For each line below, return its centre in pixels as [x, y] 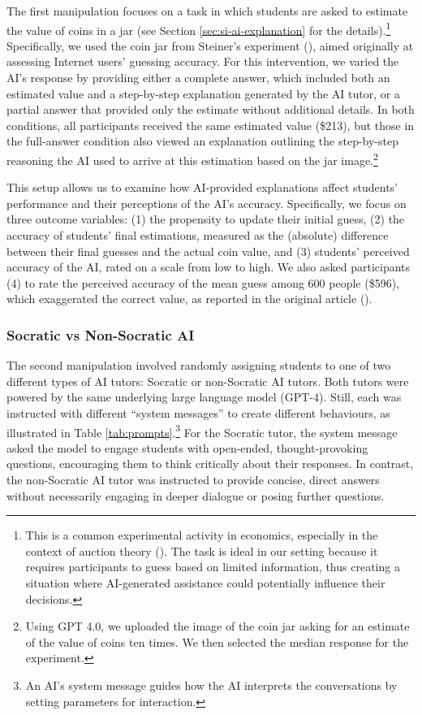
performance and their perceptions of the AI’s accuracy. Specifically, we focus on [207, 203]
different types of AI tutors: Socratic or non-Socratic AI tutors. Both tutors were [208, 381]
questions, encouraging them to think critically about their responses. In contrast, [210, 464]
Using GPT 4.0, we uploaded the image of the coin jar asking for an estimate [217, 626]
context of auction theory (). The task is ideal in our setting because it [202, 550]
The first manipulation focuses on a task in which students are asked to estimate [207, 11]
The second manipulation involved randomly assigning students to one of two [199, 365]
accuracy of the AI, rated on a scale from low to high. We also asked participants [209, 267]
